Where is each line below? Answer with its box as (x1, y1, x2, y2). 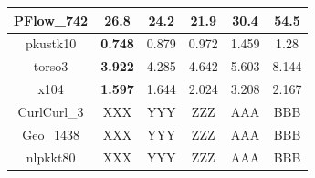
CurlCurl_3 (17, 101, 84, 120)
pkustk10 (25, 34, 77, 53)
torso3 (33, 57, 68, 76)
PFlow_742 (14, 10, 89, 29)
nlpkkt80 (26, 147, 76, 166)
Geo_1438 (22, 124, 79, 143)
